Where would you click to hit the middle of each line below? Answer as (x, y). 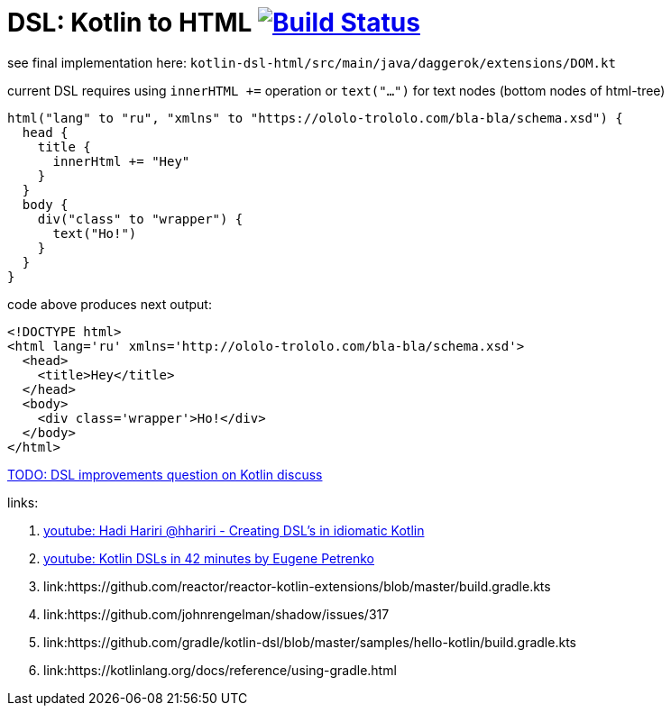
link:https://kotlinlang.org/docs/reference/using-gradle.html (220, 670)
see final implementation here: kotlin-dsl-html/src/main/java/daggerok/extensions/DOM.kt (312, 62)
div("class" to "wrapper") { (140, 219)
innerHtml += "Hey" (121, 161)
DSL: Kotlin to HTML (130, 23)
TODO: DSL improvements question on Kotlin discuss (165, 474)
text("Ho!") (95, 233)
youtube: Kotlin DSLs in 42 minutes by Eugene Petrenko (209, 558)
